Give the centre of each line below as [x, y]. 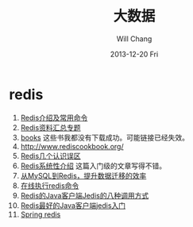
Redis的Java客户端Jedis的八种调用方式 [85, 195]
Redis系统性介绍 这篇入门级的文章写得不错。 [93, 165]
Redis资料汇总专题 [51, 127]
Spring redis [41, 214]
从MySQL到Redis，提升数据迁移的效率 [83, 175]
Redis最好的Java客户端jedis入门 [73, 205]
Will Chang [134, 38]
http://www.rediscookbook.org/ [72, 146]
